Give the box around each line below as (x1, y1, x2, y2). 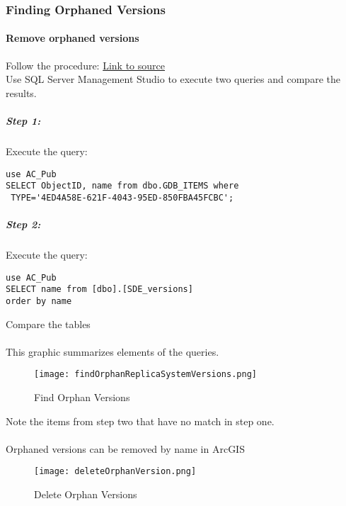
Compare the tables (6, 316, 91, 331)
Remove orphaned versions (6, 30, 139, 45)
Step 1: (6, 113, 41, 128)
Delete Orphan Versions (34, 487, 137, 502)
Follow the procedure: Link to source (6, 57, 165, 72)
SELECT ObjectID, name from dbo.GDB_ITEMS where (6, 181, 239, 191)
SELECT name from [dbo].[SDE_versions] (6, 284, 193, 295)
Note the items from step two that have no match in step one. (6, 413, 275, 428)
